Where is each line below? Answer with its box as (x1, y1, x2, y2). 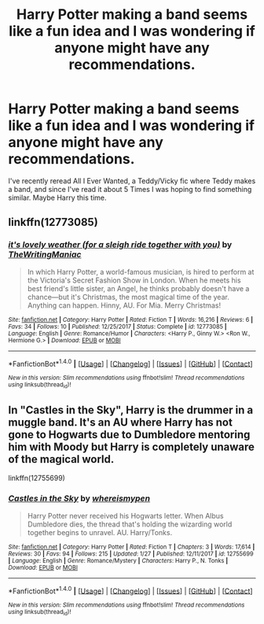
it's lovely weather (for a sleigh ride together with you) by (8, 239, 233, 250)
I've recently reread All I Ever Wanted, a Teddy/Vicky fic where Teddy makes (8, 175, 256, 186)
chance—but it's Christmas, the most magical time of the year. (27, 292, 229, 301)
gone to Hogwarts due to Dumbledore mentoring (8, 428, 251, 441)
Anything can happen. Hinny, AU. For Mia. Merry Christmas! (27, 301, 222, 310)
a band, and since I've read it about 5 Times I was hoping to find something (8, 184, 252, 194)
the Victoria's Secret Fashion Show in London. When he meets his (27, 275, 241, 285)
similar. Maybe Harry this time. (8, 193, 108, 202)
